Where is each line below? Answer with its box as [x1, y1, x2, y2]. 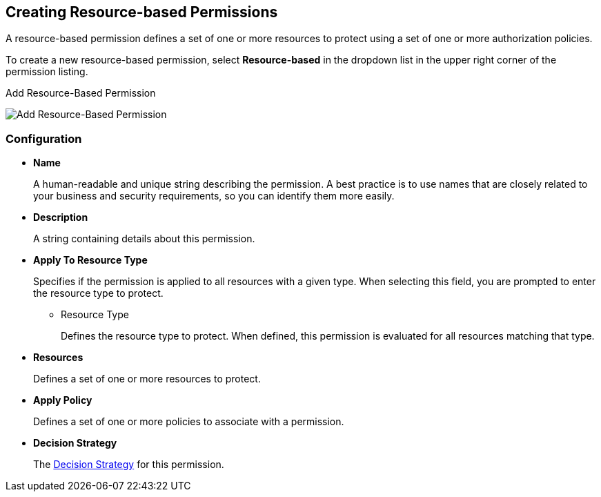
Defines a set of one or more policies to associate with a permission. [33, 416, 344, 428]
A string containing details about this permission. [33, 233, 255, 245]
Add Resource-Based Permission [6, 87, 156, 99]
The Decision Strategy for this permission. [33, 458, 224, 471]
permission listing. [6, 66, 88, 78]
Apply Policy [33, 394, 92, 407]
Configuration [6, 131, 82, 146]
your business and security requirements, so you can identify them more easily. [33, 190, 395, 202]
